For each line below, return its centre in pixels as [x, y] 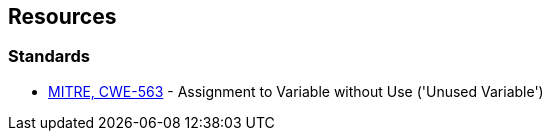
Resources [62, 16]
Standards [49, 56]
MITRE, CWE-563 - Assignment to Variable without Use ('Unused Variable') [296, 91]
